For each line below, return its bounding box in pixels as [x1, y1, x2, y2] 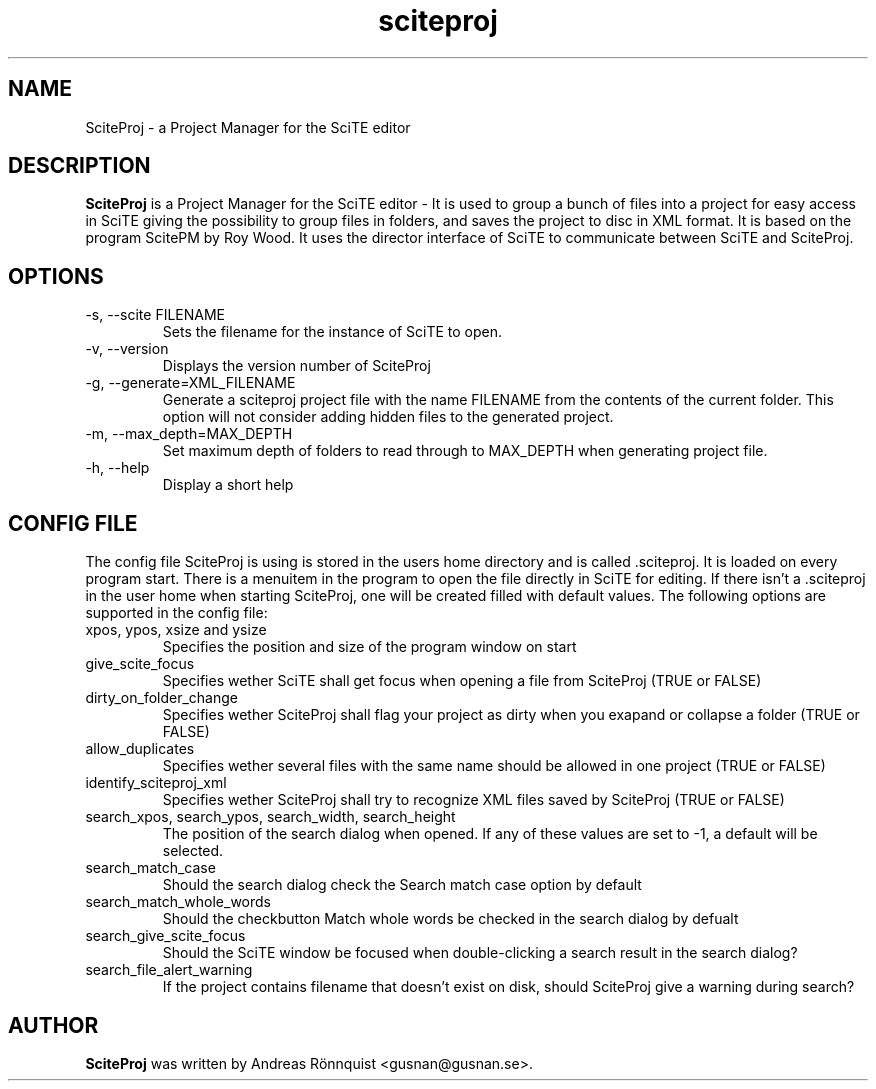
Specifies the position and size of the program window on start [162, 638, 577, 656]
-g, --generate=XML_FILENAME [85, 374, 296, 392]
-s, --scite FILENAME [85, 306, 226, 324]
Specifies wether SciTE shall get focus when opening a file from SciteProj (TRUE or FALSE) [162, 672, 762, 690]
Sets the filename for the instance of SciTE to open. [162, 323, 503, 341]
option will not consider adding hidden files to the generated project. [162, 408, 614, 426]
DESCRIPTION [8, 153, 151, 179]
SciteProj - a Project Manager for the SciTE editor [85, 118, 411, 136]
